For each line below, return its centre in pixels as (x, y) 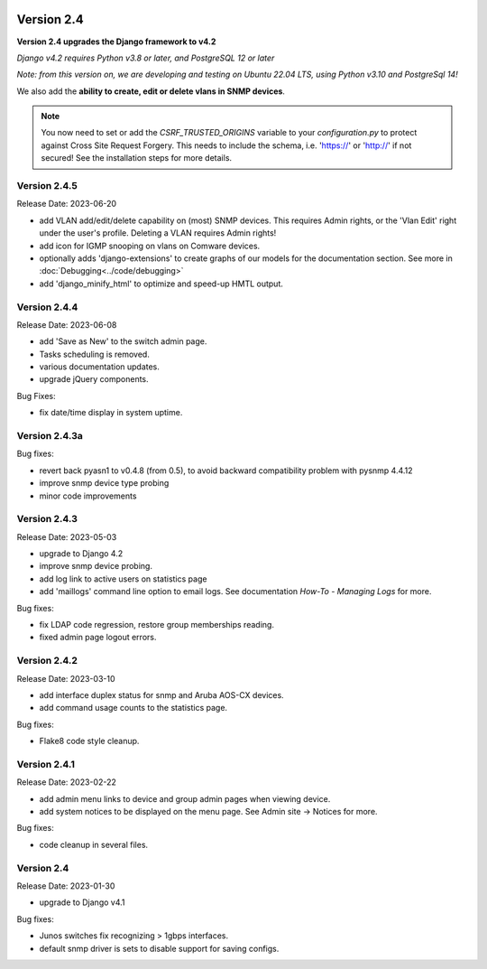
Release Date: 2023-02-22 (66, 782)
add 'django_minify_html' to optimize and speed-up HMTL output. (161, 284)
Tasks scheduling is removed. (95, 354)
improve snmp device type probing (104, 483)
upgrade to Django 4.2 (81, 554)
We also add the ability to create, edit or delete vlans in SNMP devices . (151, 91)
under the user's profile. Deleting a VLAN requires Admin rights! (158, 233)
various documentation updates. (99, 367)
